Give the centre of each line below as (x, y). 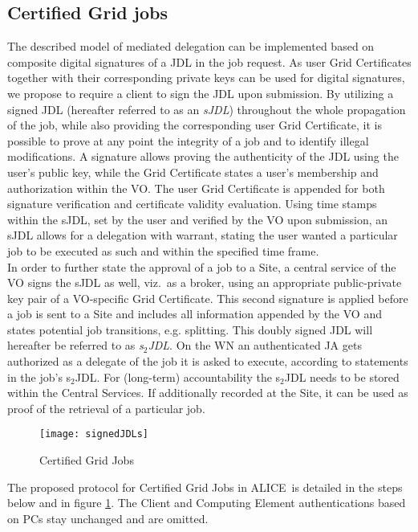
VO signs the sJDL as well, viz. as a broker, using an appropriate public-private (205, 282)
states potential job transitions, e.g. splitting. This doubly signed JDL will (190, 329)
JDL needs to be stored (342, 376)
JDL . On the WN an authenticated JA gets (255, 345)
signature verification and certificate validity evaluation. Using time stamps (192, 204)
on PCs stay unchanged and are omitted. (108, 518)
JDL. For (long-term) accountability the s (178, 376)
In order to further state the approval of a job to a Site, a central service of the (202, 266)
